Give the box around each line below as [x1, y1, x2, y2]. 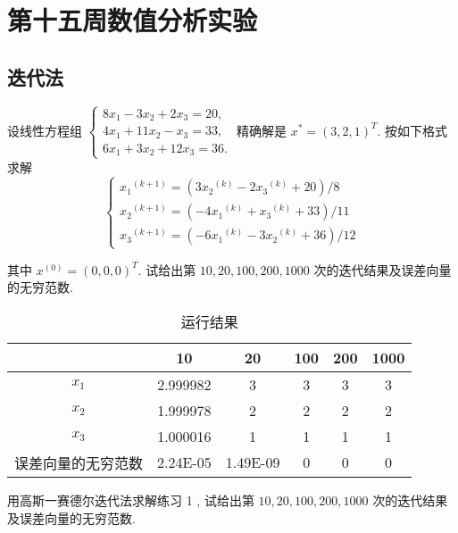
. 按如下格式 [377, 121, 448, 139]
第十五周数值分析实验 [7, 2, 258, 38]
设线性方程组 [7, 121, 82, 139]
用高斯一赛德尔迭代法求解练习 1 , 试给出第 [7, 490, 254, 509]
